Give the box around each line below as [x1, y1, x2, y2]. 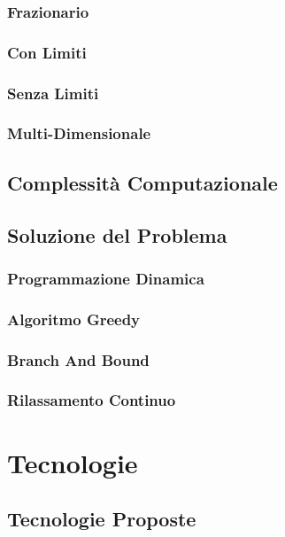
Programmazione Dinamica [7, 267, 204, 289]
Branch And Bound [7, 348, 150, 370]
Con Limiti [7, 41, 87, 63]
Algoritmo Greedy [7, 307, 141, 330]
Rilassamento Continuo [7, 389, 176, 411]
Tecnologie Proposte [7, 505, 196, 533]
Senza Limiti [7, 82, 99, 104]
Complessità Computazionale [7, 168, 278, 196]
